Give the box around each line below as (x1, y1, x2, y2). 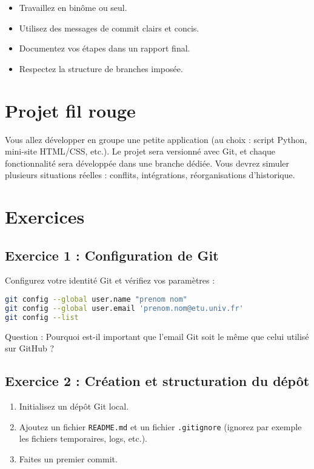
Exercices (5, 204, 85, 229)
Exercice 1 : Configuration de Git (5, 245, 219, 264)
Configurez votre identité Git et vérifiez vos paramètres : (5, 274, 215, 287)
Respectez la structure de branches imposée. (19, 62, 183, 75)
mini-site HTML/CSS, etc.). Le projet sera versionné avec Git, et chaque (5, 145, 276, 158)
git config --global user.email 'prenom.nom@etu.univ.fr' (5, 304, 244, 313)
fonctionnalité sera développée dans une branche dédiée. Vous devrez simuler (5, 156, 290, 169)
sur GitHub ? (5, 342, 55, 354)
